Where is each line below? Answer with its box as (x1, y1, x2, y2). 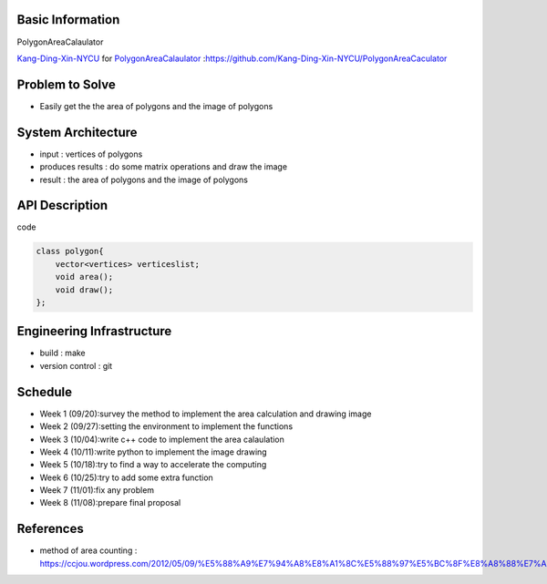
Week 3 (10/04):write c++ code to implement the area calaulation (39, 434, 284, 445)
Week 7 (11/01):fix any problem (39, 485, 155, 496)
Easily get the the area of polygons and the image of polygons (39, 100, 273, 111)
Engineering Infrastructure (16, 323, 172, 339)
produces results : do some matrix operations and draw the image (39, 161, 287, 172)
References (16, 521, 84, 537)
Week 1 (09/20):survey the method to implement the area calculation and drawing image (39, 408, 372, 419)
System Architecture (16, 124, 138, 140)
